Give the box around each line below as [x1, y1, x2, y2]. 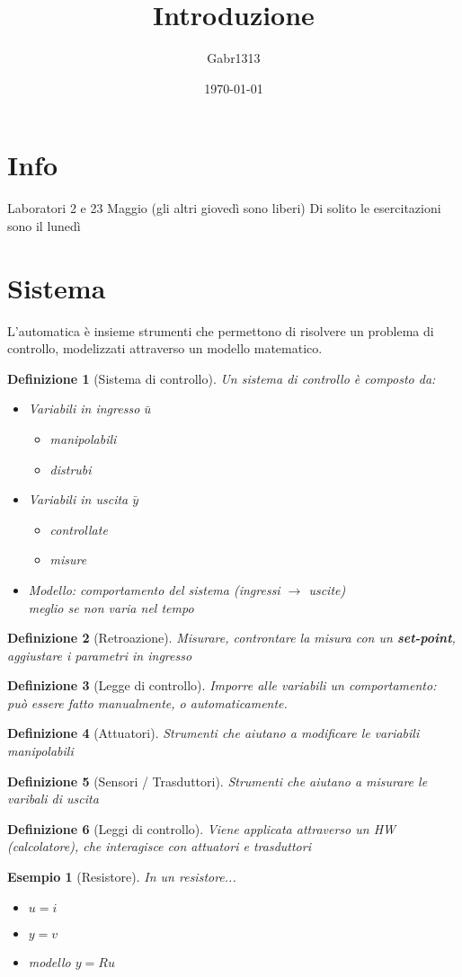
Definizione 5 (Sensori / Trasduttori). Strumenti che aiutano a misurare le [7, 771, 428, 790]
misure [49, 550, 87, 569]
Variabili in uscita [28, 490, 129, 509]
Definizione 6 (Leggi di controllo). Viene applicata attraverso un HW [7, 819, 396, 838]
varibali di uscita [7, 789, 99, 808]
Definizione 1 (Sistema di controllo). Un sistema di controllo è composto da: [7, 369, 436, 387]
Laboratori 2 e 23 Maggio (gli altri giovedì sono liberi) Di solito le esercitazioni [7, 199, 441, 218]
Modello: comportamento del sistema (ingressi [28, 580, 280, 599]
